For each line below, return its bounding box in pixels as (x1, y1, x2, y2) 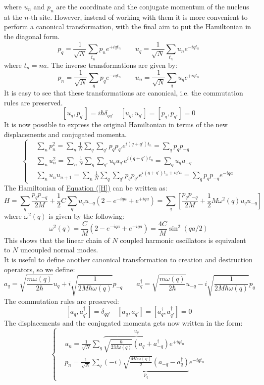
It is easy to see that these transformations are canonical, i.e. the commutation (4, 88, 243, 98)
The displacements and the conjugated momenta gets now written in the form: (4, 318, 243, 328)
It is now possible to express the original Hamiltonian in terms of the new (4, 119, 228, 130)
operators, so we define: (4, 264, 75, 274)
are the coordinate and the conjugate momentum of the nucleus (56, 1, 249, 11)
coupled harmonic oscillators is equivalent (120, 235, 246, 245)
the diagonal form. (4, 31, 60, 41)
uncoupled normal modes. (20, 244, 98, 255)
